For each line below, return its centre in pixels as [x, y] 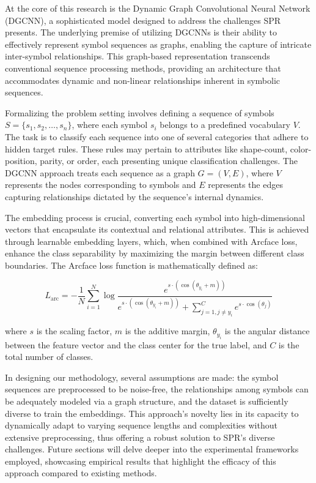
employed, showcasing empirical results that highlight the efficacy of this [141, 461]
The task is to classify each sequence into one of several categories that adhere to [157, 136]
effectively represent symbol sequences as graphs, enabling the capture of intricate [158, 44]
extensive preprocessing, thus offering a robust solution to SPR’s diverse [140, 437]
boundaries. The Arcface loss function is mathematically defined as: [131, 265]
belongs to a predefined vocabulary [225, 125]
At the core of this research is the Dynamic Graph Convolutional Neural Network [158, 8]
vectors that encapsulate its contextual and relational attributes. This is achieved [157, 229]
